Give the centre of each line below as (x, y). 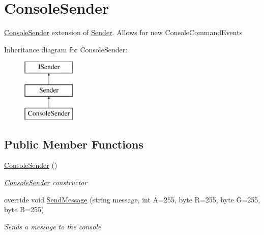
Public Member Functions (74, 144)
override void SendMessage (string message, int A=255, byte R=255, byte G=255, (132, 199)
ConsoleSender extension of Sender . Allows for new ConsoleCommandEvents (123, 32)
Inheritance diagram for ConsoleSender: (66, 49)
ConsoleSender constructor (46, 182)
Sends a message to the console (53, 226)
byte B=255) (24, 209)
